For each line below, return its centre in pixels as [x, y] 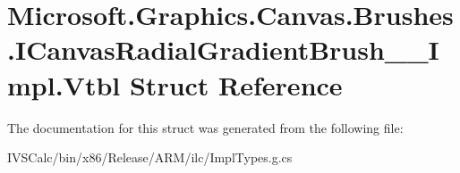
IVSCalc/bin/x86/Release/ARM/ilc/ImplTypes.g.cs [150, 157]
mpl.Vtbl [64, 84]
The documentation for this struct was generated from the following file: [205, 127]
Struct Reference [236, 84]
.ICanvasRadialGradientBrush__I [223, 49]
